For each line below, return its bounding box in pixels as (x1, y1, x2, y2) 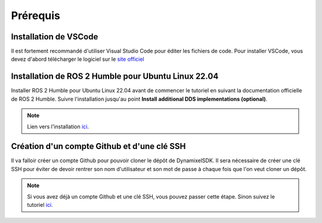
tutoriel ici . (27, 202, 53, 208)
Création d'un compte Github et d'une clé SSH (11, 141, 186, 151)
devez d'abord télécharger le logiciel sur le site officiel (11, 55, 144, 63)
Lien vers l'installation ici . (27, 123, 89, 130)
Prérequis (11, 9, 61, 22)
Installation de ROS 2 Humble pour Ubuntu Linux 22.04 (11, 72, 219, 82)
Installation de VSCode (11, 32, 98, 42)
